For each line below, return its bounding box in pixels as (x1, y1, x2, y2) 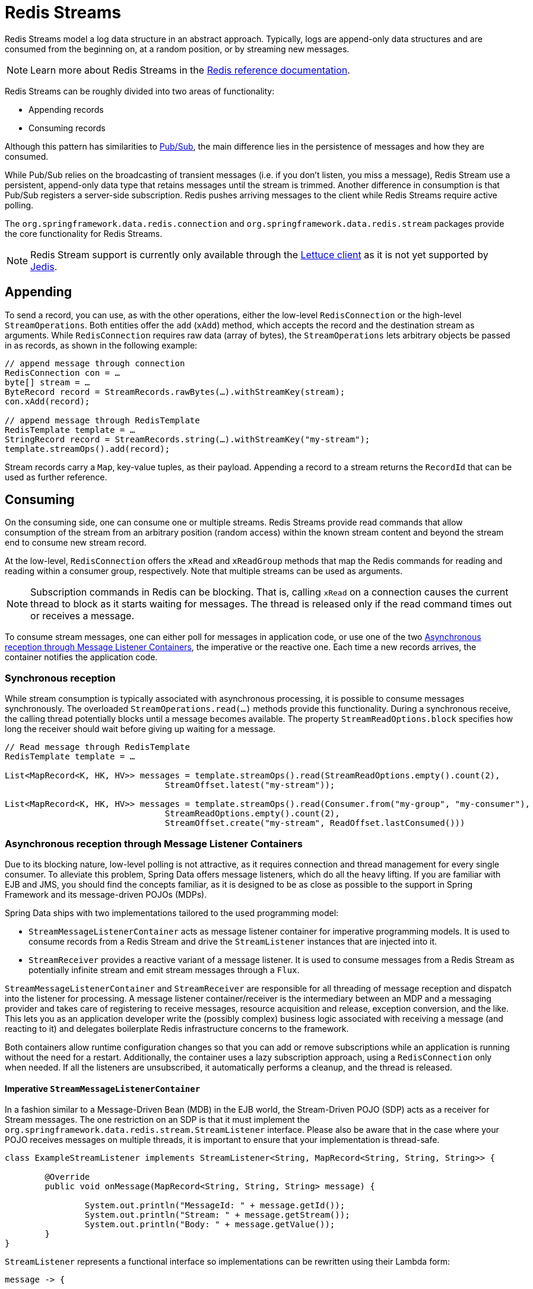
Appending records (28, 104, 104, 115)
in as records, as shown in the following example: (5, 340, 198, 350)
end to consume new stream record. (5, 537, 147, 548)
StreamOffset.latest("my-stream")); (164, 780, 335, 790)
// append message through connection (5, 358, 185, 368)
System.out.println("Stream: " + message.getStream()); (84, 1210, 350, 1220)
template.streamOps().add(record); (5, 444, 170, 454)
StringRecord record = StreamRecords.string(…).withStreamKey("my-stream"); (5, 434, 370, 444)
